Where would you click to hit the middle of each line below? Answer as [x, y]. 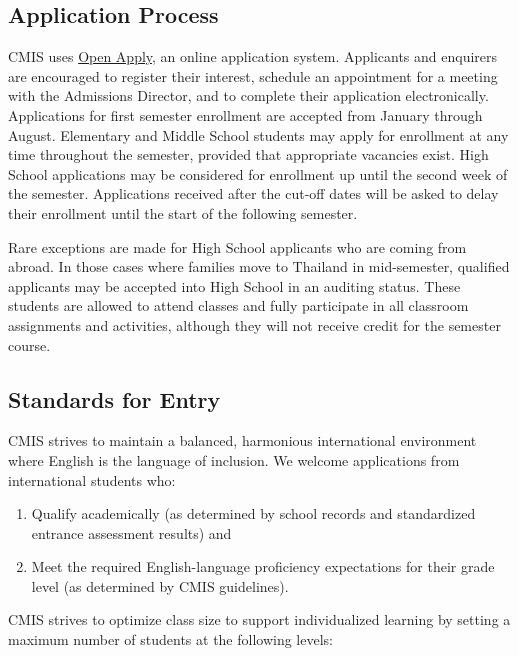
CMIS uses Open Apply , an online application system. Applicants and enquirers [253, 56]
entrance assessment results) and [131, 532]
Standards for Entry [114, 398]
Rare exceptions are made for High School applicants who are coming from [237, 246]
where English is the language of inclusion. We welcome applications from [234, 459]
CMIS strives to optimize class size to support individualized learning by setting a [259, 619]
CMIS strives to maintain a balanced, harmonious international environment [242, 440]
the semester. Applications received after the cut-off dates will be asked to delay [253, 193]
